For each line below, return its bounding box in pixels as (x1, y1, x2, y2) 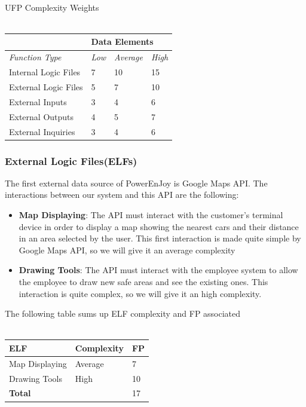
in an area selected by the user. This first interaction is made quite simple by (19, 232, 301, 244)
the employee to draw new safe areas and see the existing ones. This (19, 276, 268, 287)
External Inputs (9, 95, 67, 108)
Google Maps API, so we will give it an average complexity (19, 243, 235, 256)
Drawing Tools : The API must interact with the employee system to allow (19, 264, 298, 276)
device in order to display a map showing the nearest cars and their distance (19, 220, 299, 232)
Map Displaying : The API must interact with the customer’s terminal (19, 209, 283, 221)
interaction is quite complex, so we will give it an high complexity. (19, 287, 262, 299)
